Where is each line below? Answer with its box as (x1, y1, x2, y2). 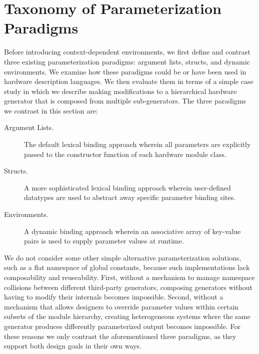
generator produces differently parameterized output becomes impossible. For (4, 320, 240, 331)
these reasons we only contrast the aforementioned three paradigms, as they (4, 330, 236, 341)
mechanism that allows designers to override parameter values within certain (4, 301, 238, 311)
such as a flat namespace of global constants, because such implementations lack (4, 262, 250, 272)
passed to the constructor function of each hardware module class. (24, 148, 226, 159)
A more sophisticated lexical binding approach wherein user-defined (24, 182, 231, 192)
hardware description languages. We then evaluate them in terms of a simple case (4, 76, 253, 86)
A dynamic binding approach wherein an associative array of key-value (24, 225, 241, 236)
